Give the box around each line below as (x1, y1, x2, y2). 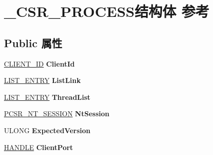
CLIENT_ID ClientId (4, 58, 75, 69)
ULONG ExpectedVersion (4, 125, 91, 135)
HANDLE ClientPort (4, 142, 73, 152)
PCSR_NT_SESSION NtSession (4, 108, 109, 119)
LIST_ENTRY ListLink (4, 75, 81, 85)
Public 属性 (4, 35, 62, 50)
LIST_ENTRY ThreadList (4, 91, 91, 102)
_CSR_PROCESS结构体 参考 (4, 1, 210, 21)
